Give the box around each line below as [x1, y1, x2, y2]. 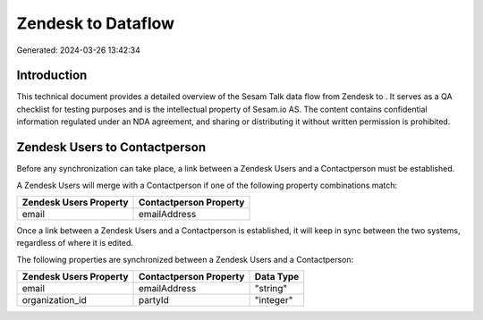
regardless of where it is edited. [16, 238, 134, 248]
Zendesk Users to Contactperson [16, 139, 206, 156]
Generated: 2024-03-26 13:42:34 [16, 45, 140, 55]
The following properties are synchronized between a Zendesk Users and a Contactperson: [16, 254, 354, 265]
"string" [254, 282, 288, 295]
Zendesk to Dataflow [16, 13, 174, 33]
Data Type [254, 271, 300, 283]
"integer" [254, 294, 293, 307]
